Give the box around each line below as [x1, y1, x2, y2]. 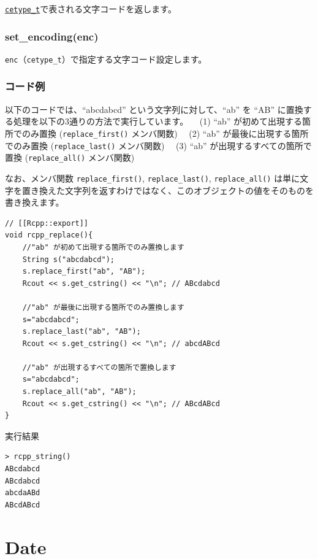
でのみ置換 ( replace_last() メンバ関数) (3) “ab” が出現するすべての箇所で [5, 139, 312, 152]
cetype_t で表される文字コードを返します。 [5, 2, 176, 15]
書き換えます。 [5, 196, 64, 209]
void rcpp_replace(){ [5, 231, 93, 240]
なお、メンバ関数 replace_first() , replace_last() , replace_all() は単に [5, 171, 300, 184]
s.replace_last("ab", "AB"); [22, 327, 141, 336]
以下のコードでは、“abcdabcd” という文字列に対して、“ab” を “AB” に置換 [5, 102, 303, 115]
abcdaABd [5, 488, 40, 498]
